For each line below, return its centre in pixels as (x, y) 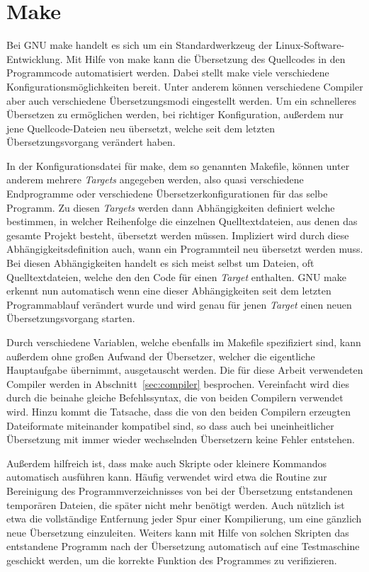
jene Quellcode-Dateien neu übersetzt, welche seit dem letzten (141, 128)
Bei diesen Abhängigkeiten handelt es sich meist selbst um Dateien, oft (160, 263)
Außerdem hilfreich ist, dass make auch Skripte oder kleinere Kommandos (166, 463)
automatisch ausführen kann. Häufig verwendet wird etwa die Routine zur (167, 477)
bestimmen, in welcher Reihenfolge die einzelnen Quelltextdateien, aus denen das (182, 221)
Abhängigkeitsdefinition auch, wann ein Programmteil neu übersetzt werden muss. (185, 249)
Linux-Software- (310, 45)
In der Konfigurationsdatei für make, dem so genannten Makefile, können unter (178, 165)
